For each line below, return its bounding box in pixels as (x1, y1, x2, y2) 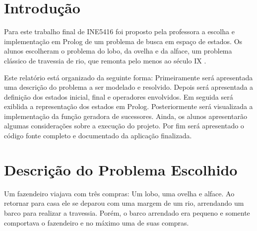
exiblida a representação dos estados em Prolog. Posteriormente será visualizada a (4, 101, 253, 112)
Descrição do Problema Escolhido (4, 159, 238, 179)
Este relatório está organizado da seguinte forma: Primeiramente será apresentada (4, 72, 253, 82)
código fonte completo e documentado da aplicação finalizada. (4, 130, 192, 141)
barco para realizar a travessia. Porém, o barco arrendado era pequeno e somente (4, 207, 250, 218)
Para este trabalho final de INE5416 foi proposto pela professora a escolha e (4, 26, 235, 37)
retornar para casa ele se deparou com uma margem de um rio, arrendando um (4, 198, 244, 208)
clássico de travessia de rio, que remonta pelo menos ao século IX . (4, 55, 206, 65)
